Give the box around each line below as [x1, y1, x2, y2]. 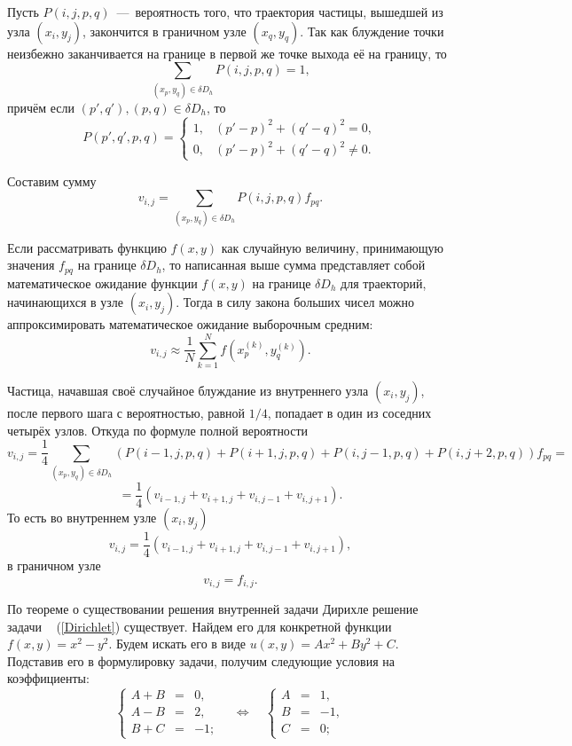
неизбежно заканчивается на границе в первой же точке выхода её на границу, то [7, 43, 447, 62]
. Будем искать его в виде [108, 634, 247, 653]
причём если [7, 98, 75, 116]
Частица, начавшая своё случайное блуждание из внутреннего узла [7, 381, 369, 399]
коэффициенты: [7, 669, 90, 687]
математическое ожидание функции [7, 273, 198, 292]
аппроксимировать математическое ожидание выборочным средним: [7, 315, 373, 334]
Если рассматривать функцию [7, 238, 167, 256]
